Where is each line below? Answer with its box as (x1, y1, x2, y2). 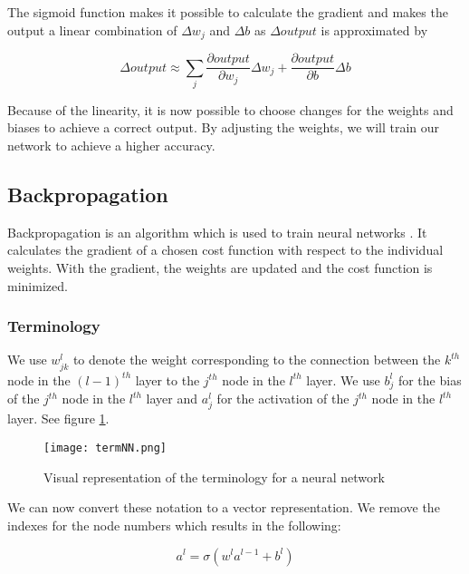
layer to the (135, 370, 200, 389)
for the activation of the (216, 389, 349, 408)
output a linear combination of (7, 20, 177, 39)
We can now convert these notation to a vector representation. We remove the (7, 498, 440, 517)
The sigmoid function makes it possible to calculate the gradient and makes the (7, 3, 448, 21)
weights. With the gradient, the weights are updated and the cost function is (7, 258, 433, 277)
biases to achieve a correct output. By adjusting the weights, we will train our (7, 118, 440, 137)
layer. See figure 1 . (7, 409, 110, 428)
